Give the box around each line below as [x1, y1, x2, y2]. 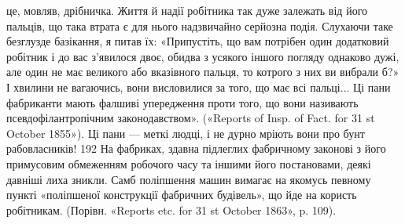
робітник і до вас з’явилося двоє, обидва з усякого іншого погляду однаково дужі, [6, 48, 399, 64]
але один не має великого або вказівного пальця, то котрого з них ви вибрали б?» [6, 63, 399, 80]
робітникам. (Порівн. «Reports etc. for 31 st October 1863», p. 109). [6, 201, 337, 218]
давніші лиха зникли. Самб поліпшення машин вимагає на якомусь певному [6, 171, 371, 187]
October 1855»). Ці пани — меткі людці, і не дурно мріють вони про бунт [6, 125, 365, 141]
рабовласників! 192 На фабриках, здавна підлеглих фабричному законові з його [6, 140, 386, 157]
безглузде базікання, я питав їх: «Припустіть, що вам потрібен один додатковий [6, 33, 389, 49]
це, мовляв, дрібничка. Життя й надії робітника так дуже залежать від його [6, 2, 368, 18]
